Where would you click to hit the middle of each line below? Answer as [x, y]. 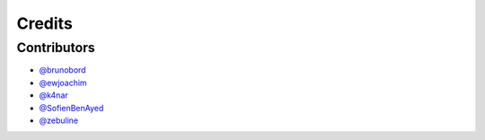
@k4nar [54, 95]
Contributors [56, 48]
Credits [45, 23]
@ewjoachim [63, 83]
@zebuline [59, 120]
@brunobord [62, 70]
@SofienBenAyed [71, 108]
